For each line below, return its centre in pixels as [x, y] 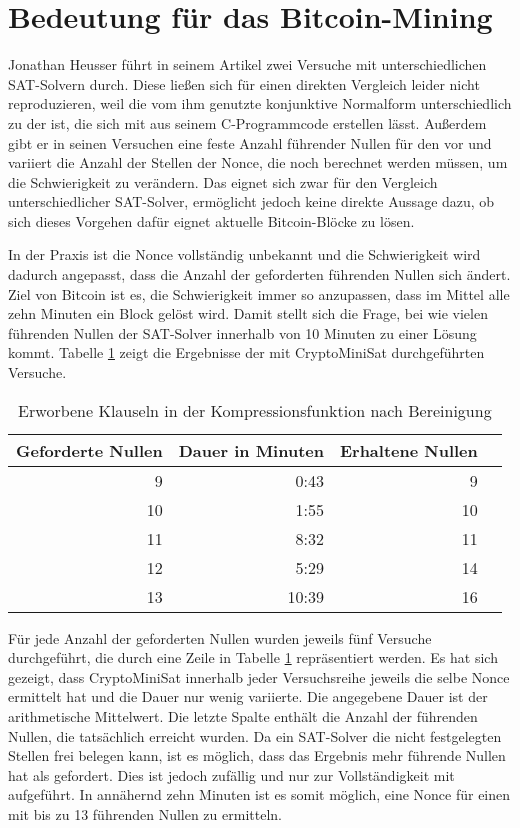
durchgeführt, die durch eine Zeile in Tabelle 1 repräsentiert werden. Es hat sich [253, 657]
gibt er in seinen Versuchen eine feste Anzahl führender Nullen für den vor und [250, 142]
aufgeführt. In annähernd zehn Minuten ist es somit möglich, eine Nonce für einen [259, 794]
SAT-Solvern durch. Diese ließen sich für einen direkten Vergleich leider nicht [244, 83]
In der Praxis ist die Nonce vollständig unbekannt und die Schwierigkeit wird [244, 254]
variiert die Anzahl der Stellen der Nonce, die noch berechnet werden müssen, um [258, 162]
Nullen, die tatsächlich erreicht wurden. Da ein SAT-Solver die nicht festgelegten [255, 735]
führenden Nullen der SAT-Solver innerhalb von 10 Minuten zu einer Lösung [242, 332]
